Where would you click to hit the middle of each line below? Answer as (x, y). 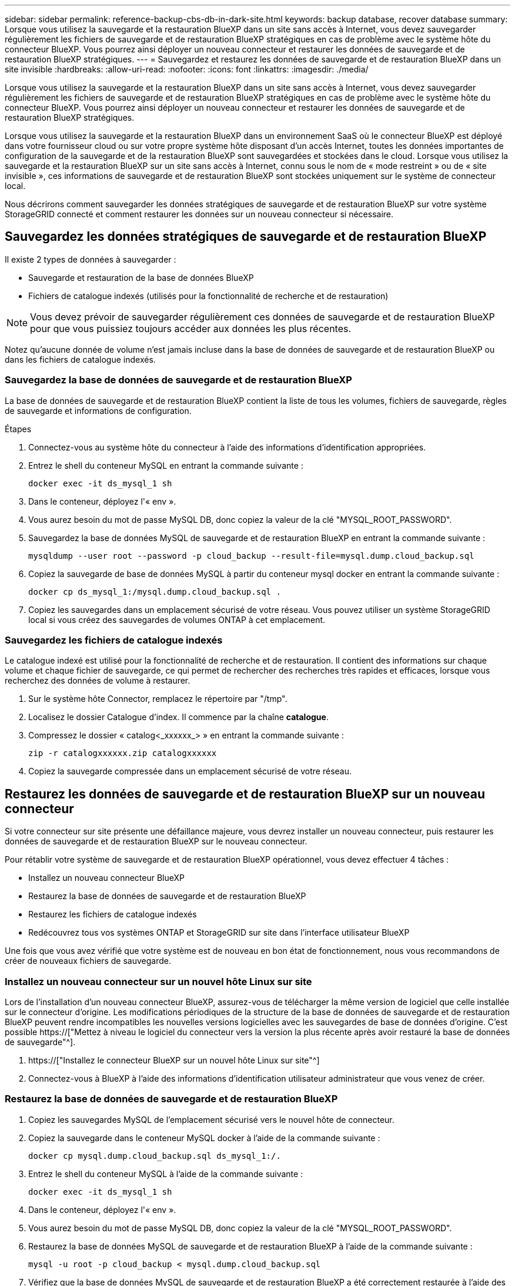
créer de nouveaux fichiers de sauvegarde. (88, 961)
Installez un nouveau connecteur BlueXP (107, 878)
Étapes (18, 429)
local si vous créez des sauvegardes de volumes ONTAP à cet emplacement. (177, 619)
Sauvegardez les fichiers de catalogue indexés (114, 640)
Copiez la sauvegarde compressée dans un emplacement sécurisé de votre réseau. (190, 771)
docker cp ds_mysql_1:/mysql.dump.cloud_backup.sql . (155, 591)
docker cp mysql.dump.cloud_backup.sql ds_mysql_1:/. (155, 1156)
